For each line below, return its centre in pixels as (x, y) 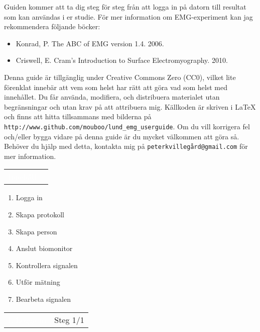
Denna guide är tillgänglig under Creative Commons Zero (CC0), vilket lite (120, 77)
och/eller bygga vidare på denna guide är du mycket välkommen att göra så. (122, 136)
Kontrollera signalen (47, 265)
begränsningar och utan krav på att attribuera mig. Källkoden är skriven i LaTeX (130, 106)
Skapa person (36, 231)
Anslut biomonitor (44, 248)
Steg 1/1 (69, 319)
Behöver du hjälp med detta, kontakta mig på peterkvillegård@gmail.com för (126, 146)
